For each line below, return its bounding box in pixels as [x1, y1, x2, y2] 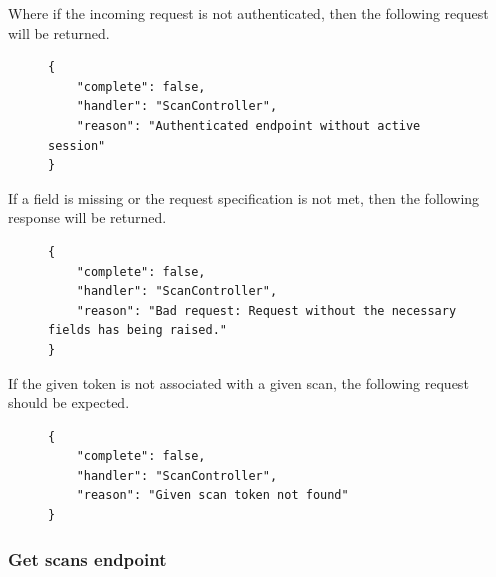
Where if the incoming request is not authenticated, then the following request [8, 3, 489, 23]
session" [48, 138, 106, 153]
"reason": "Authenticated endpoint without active [76, 118, 421, 133]
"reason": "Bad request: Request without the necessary [76, 303, 457, 318]
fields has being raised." [48, 323, 227, 338]
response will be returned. [8, 207, 167, 228]
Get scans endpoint [8, 546, 167, 571]
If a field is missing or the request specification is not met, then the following [8, 187, 480, 208]
